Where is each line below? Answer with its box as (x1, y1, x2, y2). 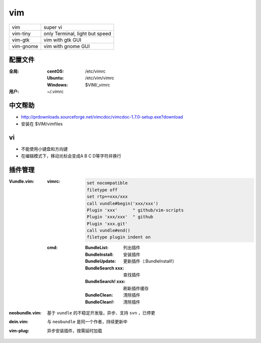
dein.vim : (9, 319, 29, 325)
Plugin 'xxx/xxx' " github (87, 214, 153, 220)
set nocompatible (87, 180, 128, 186)
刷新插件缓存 (123, 285, 149, 291)
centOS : (47, 68, 64, 75)
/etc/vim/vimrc (85, 75, 115, 81)
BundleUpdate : (85, 258, 116, 264)
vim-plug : (9, 328, 29, 333)
